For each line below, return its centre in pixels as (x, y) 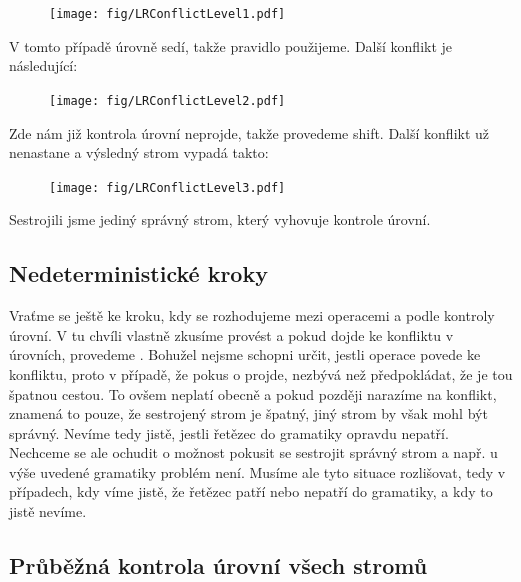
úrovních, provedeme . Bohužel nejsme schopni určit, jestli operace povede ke (245, 354)
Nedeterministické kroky (138, 273)
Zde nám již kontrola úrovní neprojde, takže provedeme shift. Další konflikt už (249, 132)
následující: (43, 65)
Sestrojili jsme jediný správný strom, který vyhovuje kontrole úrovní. (220, 219)
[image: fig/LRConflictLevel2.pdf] (167, 100)
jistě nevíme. (48, 511)
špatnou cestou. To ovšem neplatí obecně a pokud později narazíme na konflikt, (253, 393)
